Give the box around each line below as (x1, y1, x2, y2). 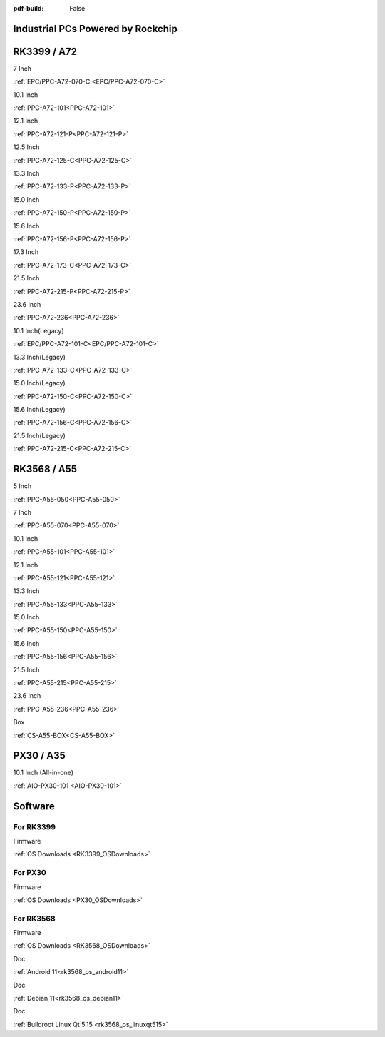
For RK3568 (13, 914, 56, 924)
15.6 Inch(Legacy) (13, 405, 66, 414)
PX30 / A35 (13, 749, 66, 762)
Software (13, 800, 55, 812)
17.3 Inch (13, 248, 39, 256)
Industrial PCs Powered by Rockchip (13, 22, 178, 35)
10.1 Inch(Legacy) (13, 326, 64, 335)
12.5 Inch (13, 143, 40, 151)
